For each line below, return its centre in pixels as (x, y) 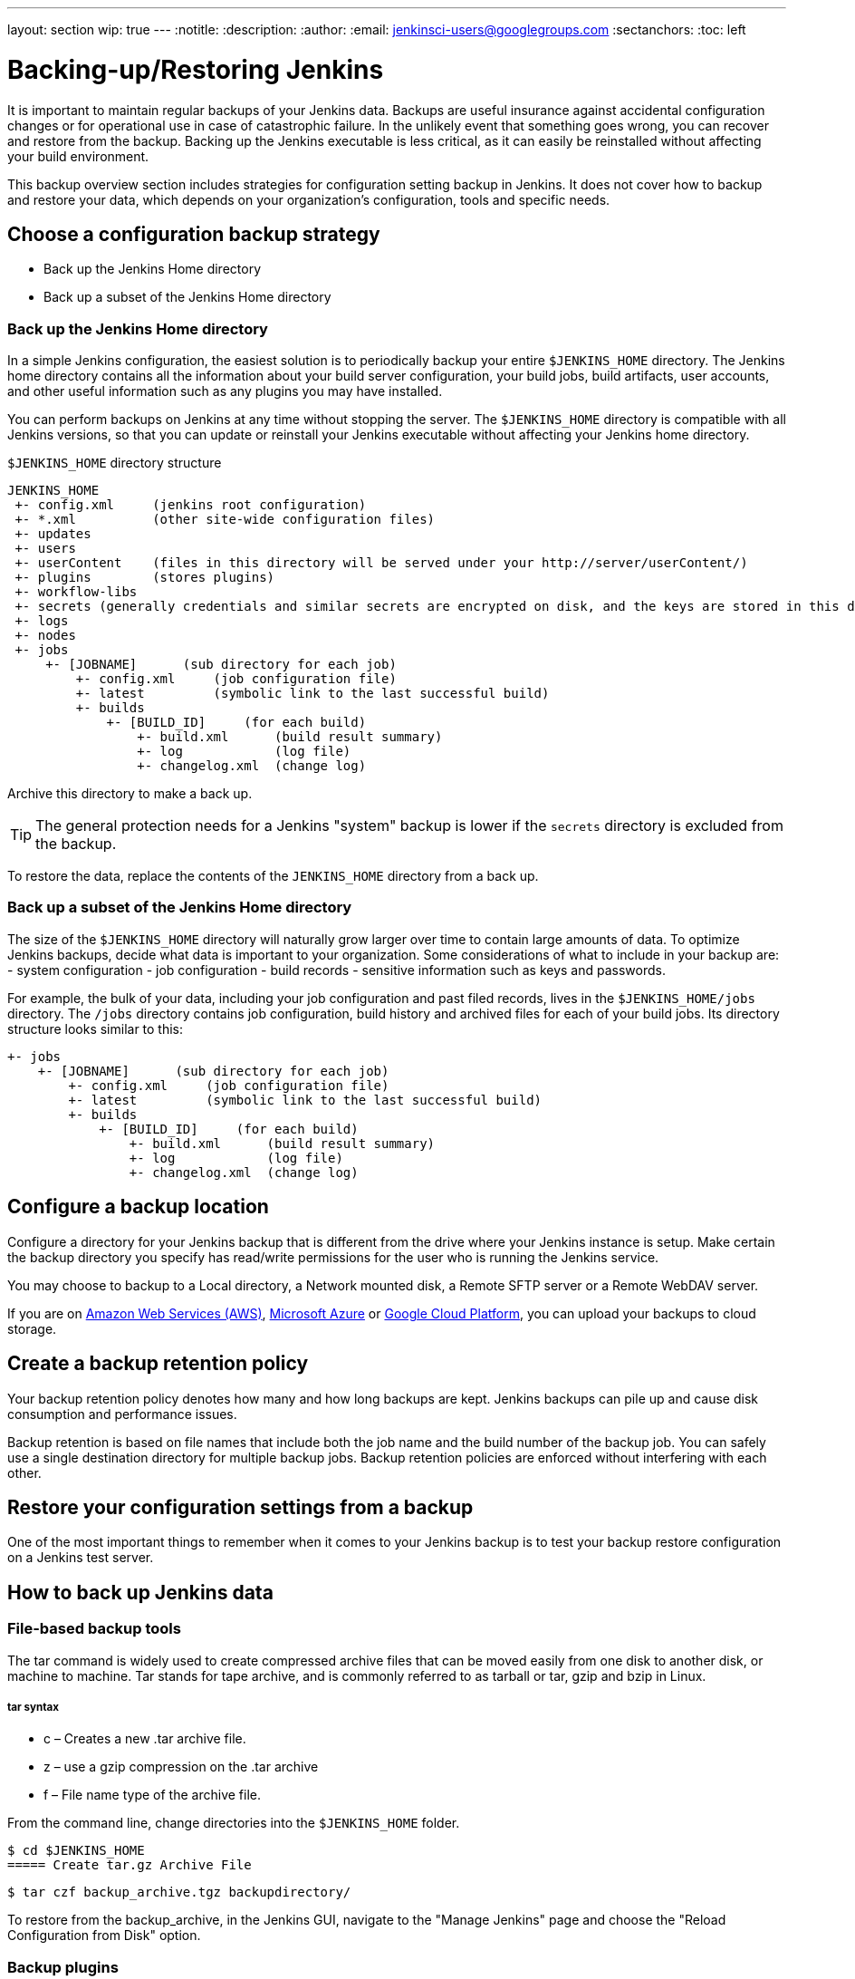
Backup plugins (63, 1967)
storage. (32, 1328)
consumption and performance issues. (122, 1414)
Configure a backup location (138, 1207)
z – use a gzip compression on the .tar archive (181, 1767)
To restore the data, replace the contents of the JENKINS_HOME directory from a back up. (273, 876)
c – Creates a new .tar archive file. (145, 1739)
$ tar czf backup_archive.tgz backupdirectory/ (179, 1892)
